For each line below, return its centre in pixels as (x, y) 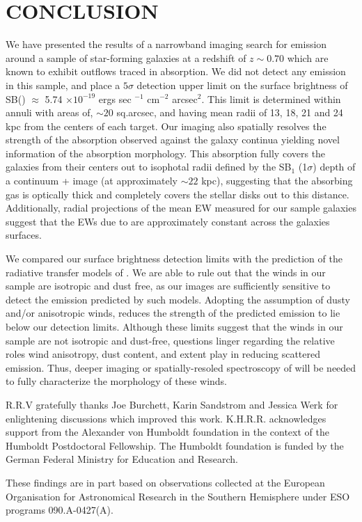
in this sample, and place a (63, 85)
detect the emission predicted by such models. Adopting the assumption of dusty (178, 299)
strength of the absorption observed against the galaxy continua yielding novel (173, 140)
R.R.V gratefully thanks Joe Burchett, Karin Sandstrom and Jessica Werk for (172, 404)
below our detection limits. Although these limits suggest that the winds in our (174, 326)
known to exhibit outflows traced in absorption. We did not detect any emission (176, 71)
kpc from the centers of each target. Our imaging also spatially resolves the (166, 126)
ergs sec (115, 98)
